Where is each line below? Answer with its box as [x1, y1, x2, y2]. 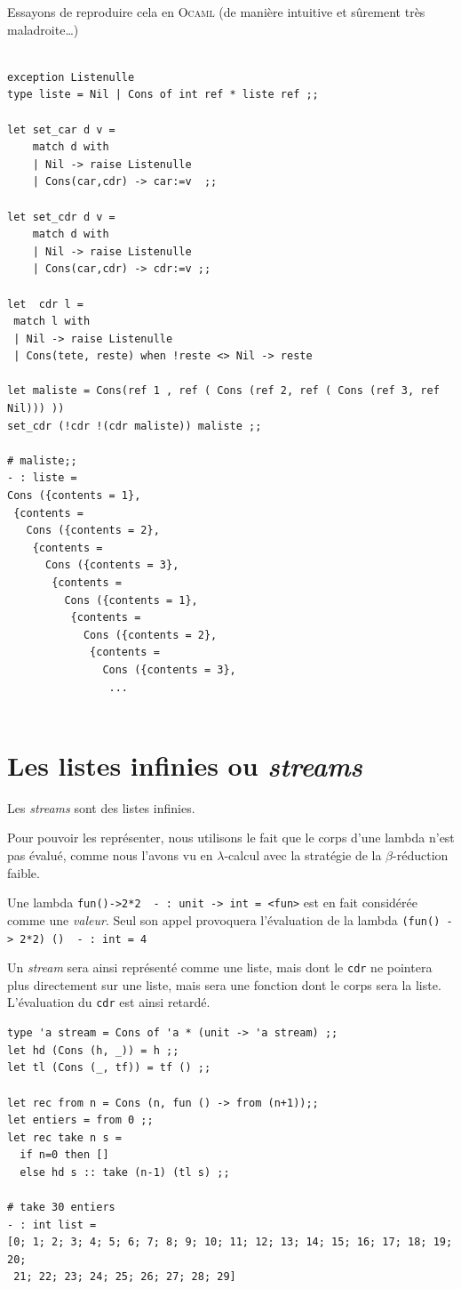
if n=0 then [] [20, 1148, 109, 1162]
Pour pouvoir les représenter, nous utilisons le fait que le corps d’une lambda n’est [7, 828, 455, 847]
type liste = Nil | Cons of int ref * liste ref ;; [7, 88, 319, 101]
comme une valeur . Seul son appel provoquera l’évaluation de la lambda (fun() [7, 910, 441, 929]
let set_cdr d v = [7, 210, 115, 223]
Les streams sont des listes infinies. [7, 798, 195, 817]
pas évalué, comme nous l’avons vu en [7, 846, 213, 865]
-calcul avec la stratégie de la [224, 846, 382, 865]
